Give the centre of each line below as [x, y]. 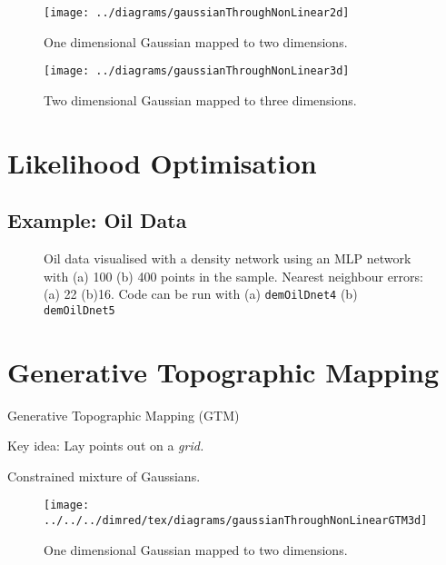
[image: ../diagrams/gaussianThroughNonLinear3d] [197, 71]
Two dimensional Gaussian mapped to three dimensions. [200, 99]
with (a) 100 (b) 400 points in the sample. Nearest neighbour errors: [233, 276]
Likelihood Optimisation [162, 162]
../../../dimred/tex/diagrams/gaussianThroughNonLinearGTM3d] [236, 521]
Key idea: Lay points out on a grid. [106, 446]
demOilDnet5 [79, 310]
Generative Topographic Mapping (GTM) [124, 415]
